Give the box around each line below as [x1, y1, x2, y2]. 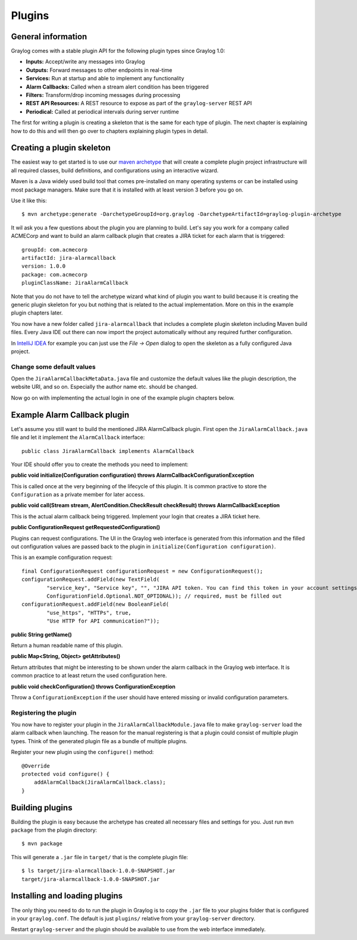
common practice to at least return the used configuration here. [11, 672, 167, 679]
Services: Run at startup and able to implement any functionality [26, 75, 184, 82]
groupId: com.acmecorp [21, 246, 88, 253]
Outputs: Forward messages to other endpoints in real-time [26, 66, 173, 74]
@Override [21, 762, 50, 769]
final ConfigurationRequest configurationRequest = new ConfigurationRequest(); [21, 568, 264, 574]
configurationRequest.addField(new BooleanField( [21, 601, 170, 608]
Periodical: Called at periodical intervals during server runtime [26, 108, 179, 115]
